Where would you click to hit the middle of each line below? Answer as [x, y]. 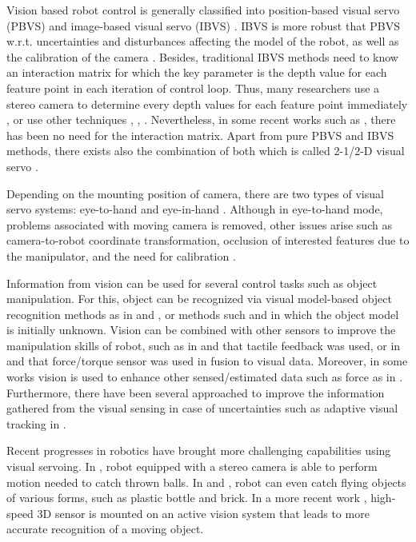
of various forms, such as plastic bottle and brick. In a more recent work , [187, 498]
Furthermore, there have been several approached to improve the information [196, 392]
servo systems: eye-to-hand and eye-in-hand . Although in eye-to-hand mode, [195, 209]
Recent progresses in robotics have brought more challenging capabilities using [199, 450]
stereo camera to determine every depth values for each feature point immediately [207, 104]
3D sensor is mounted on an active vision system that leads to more [203, 513]
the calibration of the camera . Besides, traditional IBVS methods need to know [202, 56]
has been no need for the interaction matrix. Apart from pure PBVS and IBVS [200, 135]
